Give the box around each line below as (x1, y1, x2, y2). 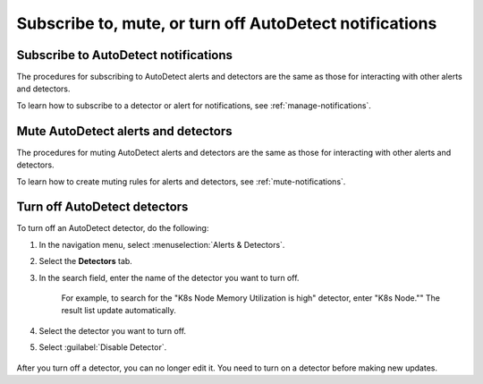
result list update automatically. (61, 305, 176, 316)
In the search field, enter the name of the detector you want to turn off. (38, 272, 300, 283)
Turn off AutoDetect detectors (16, 200, 189, 215)
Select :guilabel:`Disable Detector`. (38, 342, 167, 353)
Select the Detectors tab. (38, 256, 133, 267)
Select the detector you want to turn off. (38, 325, 187, 336)
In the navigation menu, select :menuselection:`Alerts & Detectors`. (38, 239, 285, 250)
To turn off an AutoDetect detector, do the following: (16, 223, 209, 234)
